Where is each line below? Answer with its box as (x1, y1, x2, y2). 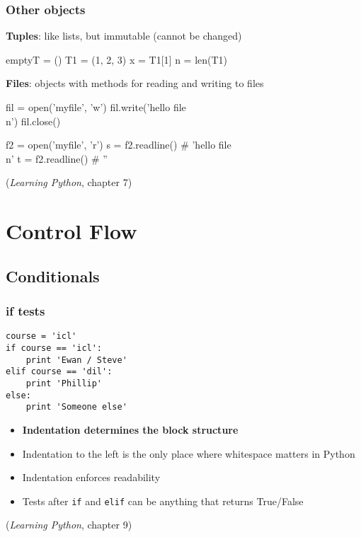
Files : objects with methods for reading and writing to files (6, 76, 264, 91)
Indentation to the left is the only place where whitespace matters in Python (22, 446, 355, 461)
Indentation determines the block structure (22, 422, 239, 437)
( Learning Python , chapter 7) (6, 175, 132, 190)
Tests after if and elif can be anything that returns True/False (22, 493, 304, 508)
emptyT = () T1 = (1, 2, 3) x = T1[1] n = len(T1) (6, 52, 228, 67)
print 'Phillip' (25, 378, 103, 388)
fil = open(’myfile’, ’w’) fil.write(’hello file (6, 100, 186, 114)
